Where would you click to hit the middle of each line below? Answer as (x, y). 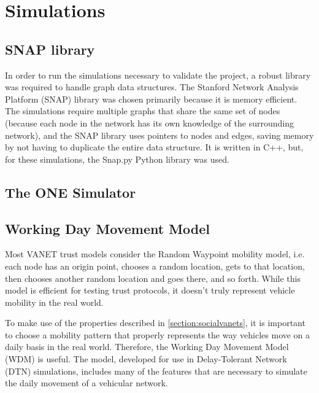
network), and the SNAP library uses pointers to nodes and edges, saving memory (159, 135)
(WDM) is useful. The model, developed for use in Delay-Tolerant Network (146, 359)
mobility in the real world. (54, 302)
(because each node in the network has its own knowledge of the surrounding (149, 123)
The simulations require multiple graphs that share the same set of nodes (143, 111)
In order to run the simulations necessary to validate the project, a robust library (158, 75)
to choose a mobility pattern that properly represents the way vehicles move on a (158, 334)
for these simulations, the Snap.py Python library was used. (117, 159)
